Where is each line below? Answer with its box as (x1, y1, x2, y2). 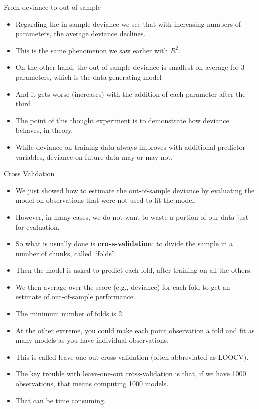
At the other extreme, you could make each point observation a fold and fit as (15, 325, 255, 335)
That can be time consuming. (15, 395, 106, 405)
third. (15, 98, 33, 109)
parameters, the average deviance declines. (15, 28, 146, 39)
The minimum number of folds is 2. (15, 308, 124, 319)
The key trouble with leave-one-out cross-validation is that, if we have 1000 (15, 368, 246, 379)
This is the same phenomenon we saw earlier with (15, 45, 168, 55)
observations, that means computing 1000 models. (15, 378, 169, 389)
